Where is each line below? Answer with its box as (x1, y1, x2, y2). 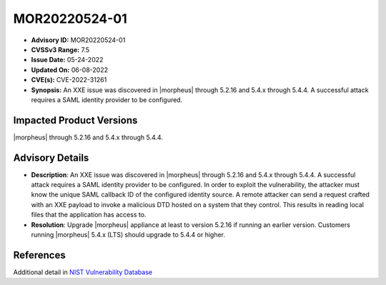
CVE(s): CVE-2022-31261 (31, 76, 107, 84)
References (13, 249, 66, 261)
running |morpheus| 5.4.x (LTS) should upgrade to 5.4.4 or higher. (31, 231, 225, 239)
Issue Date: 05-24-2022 (31, 56, 104, 64)
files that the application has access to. (31, 211, 147, 219)
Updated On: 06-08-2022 (31, 65, 109, 74)
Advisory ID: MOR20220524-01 (31, 36, 126, 44)
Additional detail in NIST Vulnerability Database (13, 268, 153, 276)
